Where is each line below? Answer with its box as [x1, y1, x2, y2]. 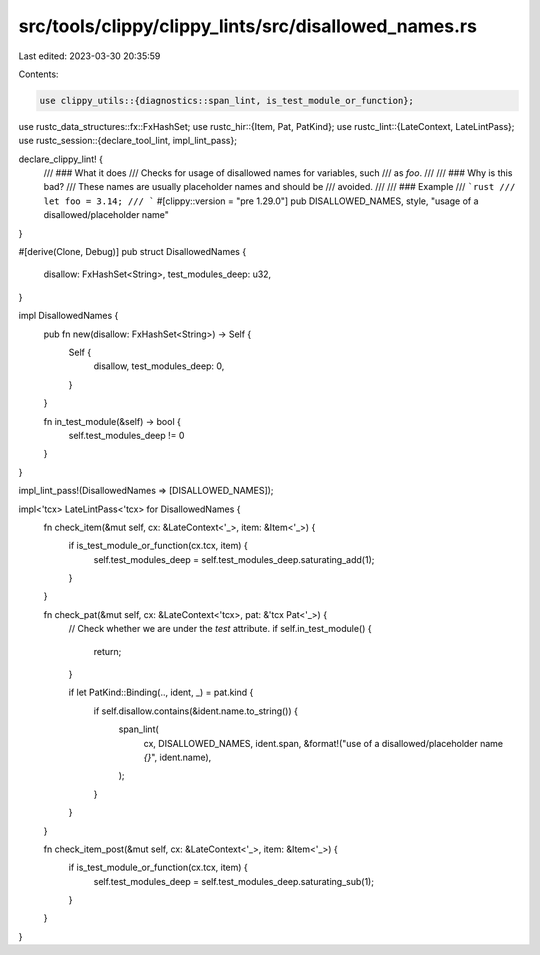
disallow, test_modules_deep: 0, [93, 360, 225, 372]
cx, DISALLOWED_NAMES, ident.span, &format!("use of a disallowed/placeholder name [143, 737, 504, 749]
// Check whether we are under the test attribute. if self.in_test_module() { [68, 623, 372, 635]
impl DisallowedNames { [18, 310, 119, 322]
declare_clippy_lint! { [18, 153, 104, 165]
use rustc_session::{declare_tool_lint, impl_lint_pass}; [18, 135, 237, 147]
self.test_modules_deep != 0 [68, 429, 185, 441]
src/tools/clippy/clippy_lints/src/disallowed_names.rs [18, 15, 477, 37]
